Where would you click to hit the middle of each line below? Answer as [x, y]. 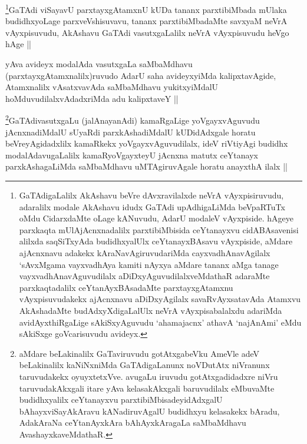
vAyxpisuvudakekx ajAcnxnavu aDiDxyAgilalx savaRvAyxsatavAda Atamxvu [160, 299]
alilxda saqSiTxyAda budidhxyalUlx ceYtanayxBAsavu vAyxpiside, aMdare [156, 241]
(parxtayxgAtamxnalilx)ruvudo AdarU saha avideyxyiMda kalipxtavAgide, [141, 75]
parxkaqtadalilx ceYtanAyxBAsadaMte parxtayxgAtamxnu [126, 287]
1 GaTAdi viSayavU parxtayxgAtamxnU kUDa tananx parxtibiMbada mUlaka [146, 9]
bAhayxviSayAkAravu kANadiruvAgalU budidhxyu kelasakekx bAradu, [149, 411]
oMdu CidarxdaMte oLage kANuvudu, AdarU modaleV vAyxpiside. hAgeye [156, 218]
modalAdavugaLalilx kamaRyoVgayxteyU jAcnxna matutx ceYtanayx [132, 155]
